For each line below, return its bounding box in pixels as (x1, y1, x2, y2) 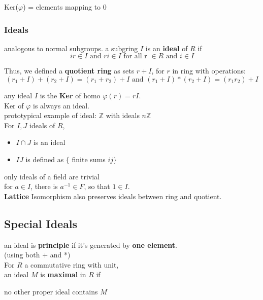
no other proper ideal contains (4, 286, 98, 296)
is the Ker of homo (40, 90, 101, 100)
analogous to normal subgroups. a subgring (4, 43, 138, 53)
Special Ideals (4, 215, 78, 231)
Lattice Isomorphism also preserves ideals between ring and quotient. (4, 191, 222, 201)
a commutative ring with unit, (24, 259, 119, 270)
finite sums (72, 154, 106, 164)
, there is (30, 181, 58, 192)
